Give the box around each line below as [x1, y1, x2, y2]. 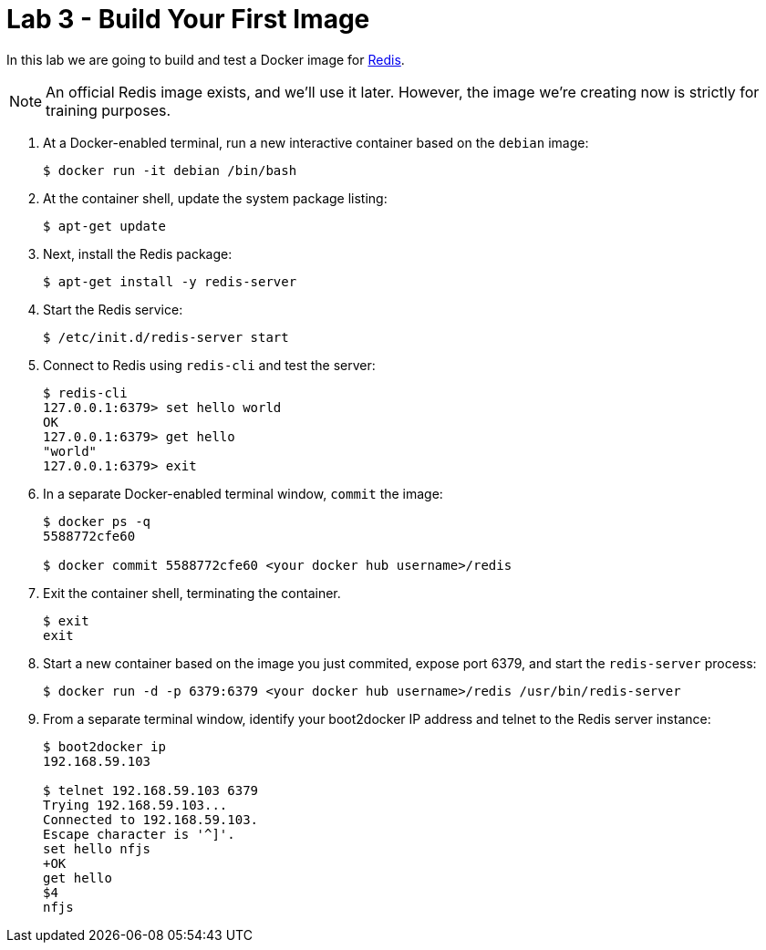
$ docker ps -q [43, 513, 151, 529]
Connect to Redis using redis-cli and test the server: [43, 356, 376, 373]
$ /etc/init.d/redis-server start [43, 329, 289, 345]
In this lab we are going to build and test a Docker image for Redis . [6, 51, 405, 67]
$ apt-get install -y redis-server [43, 274, 297, 289]
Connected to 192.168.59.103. [43, 811, 259, 827]
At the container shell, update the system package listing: [43, 190, 388, 206]
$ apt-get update [43, 218, 166, 233]
